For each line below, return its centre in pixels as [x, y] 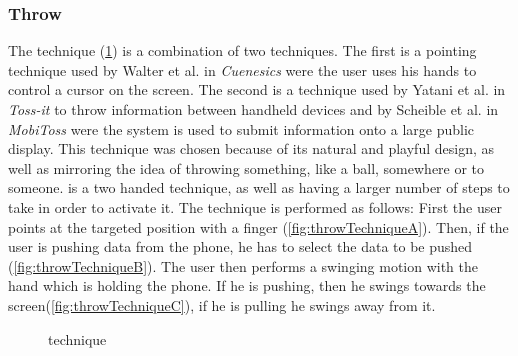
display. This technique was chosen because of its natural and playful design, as [251, 148]
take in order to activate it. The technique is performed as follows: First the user [255, 206]
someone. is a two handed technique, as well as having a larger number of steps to [259, 187]
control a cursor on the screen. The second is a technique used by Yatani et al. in [257, 89]
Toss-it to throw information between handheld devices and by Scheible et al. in [253, 109]
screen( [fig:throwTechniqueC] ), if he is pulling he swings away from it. [222, 304]
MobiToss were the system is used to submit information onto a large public [241, 128]
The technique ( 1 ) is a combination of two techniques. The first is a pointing [242, 50]
